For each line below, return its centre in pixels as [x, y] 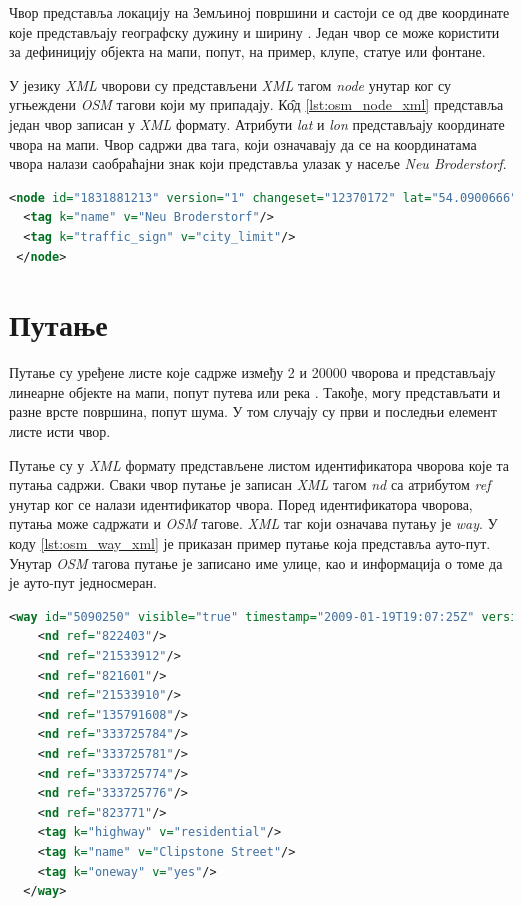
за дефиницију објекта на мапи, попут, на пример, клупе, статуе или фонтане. [247, 51]
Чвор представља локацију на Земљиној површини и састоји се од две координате [259, 12]
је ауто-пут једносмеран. [83, 582]
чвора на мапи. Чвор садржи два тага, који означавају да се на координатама [243, 143]
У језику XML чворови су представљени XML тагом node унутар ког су [230, 84]
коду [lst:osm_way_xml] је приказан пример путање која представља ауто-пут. [250, 543]
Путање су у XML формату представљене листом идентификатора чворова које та [259, 464]
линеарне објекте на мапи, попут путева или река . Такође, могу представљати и [255, 391]
